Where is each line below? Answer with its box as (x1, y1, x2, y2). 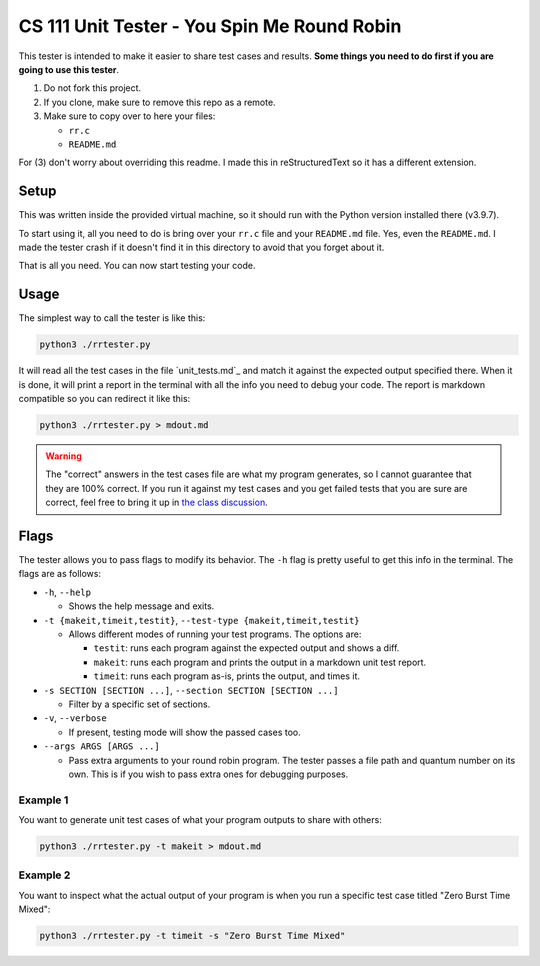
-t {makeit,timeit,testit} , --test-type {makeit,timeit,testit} (43, 614, 360, 626)
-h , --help (43, 586, 92, 598)
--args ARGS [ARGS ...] (43, 741, 160, 752)
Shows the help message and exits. (68, 600, 215, 612)
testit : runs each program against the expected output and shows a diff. (93, 642, 400, 654)
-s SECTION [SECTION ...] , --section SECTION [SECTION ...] (43, 684, 339, 696)
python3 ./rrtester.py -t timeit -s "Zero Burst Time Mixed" (39, 930, 346, 942)
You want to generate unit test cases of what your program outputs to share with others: (18, 814, 382, 826)
